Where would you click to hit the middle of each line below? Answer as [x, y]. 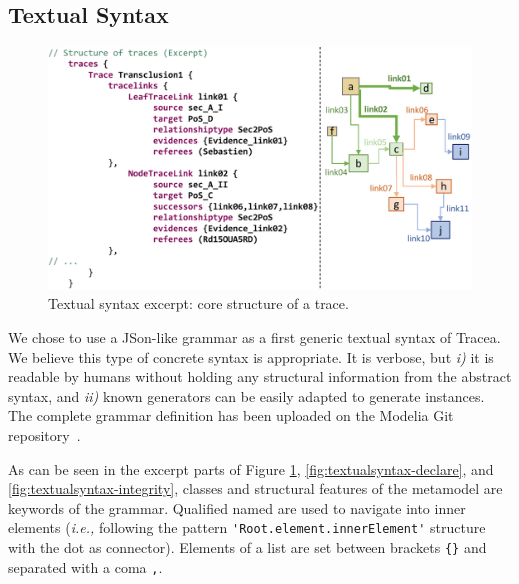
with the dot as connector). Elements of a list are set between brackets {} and [247, 547]
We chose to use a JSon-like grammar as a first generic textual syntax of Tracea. [254, 337]
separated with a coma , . [85, 566]
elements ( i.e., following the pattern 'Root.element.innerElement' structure [247, 527]
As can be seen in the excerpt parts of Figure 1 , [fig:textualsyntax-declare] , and [251, 468]
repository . [44, 435]
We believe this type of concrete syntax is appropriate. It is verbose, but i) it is [251, 356]
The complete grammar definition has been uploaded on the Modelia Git [231, 415]
